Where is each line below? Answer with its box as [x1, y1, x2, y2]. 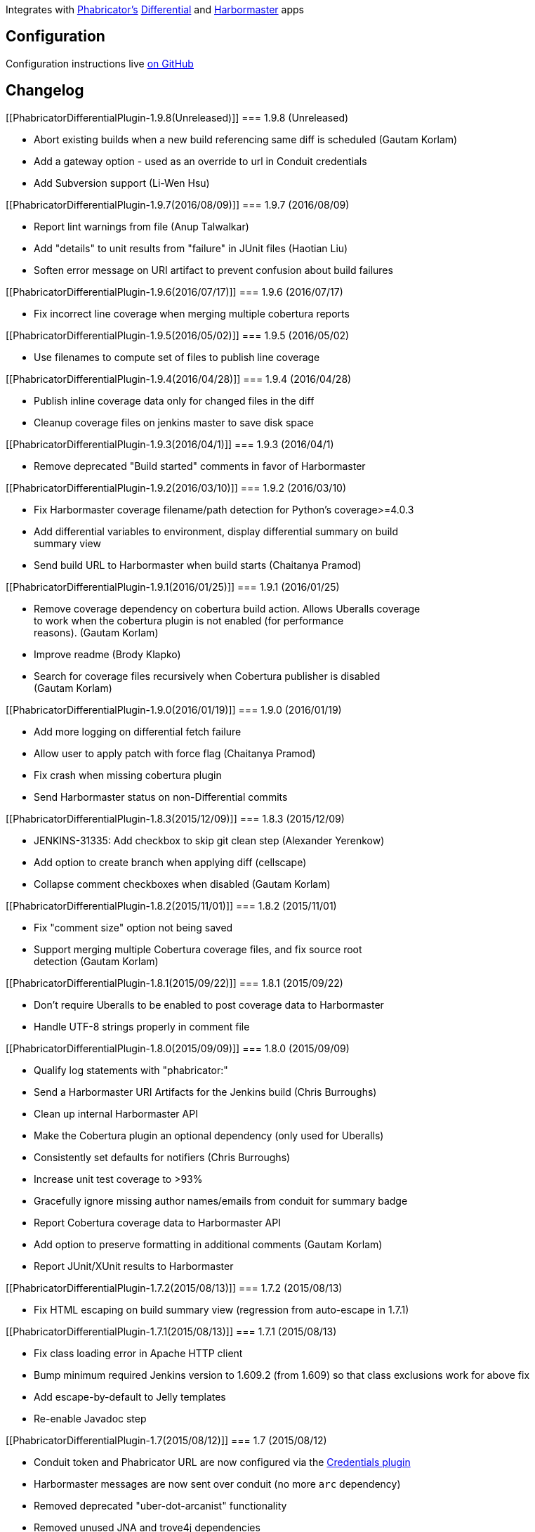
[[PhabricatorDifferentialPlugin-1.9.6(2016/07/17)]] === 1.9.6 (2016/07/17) [6, 285, 343, 298]
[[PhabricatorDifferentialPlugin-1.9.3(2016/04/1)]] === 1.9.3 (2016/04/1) [6, 438, 334, 450]
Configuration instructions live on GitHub [6, 57, 194, 70]
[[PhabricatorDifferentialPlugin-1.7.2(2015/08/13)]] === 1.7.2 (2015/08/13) [6, 1281, 343, 1294]
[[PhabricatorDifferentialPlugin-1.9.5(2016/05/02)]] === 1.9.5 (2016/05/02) [6, 329, 350, 341]
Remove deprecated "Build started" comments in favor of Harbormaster [34, 459, 366, 472]
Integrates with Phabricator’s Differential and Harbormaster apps [6, 4, 304, 15]
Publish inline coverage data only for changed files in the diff [34, 394, 315, 407]
